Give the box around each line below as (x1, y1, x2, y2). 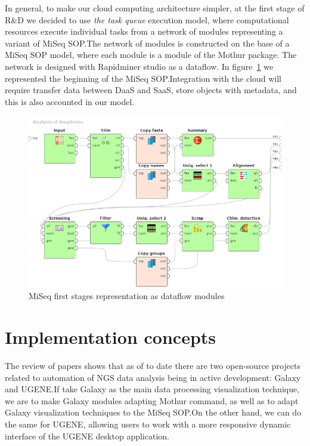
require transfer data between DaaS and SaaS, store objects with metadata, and (5, 84, 297, 96)
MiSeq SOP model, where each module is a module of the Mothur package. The (5, 48, 297, 61)
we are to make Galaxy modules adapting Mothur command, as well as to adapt (5, 394, 299, 407)
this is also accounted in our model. (5, 95, 135, 107)
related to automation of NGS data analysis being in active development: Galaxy (5, 371, 301, 383)
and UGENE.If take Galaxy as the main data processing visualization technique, (5, 383, 300, 395)
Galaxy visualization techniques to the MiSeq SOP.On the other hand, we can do (5, 406, 302, 419)
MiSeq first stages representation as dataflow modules (29, 290, 225, 302)
